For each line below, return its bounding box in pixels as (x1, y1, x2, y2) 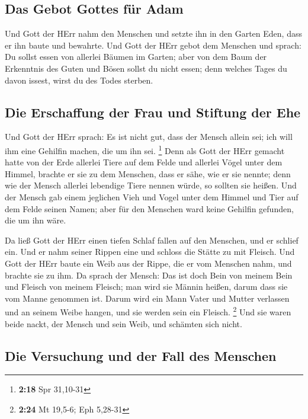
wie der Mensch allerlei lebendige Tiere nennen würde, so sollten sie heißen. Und (5, 179, 297, 191)
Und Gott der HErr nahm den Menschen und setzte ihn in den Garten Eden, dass (5, 27, 302, 40)
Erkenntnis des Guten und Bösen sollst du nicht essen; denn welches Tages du (5, 62, 287, 74)
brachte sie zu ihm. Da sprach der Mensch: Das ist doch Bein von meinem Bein (5, 268, 293, 281)
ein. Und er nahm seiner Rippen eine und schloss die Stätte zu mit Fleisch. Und (5, 245, 295, 258)
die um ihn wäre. (5, 214, 66, 226)
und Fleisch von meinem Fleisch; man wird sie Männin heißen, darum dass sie (5, 280, 288, 293)
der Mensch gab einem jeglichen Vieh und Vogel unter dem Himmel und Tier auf (5, 191, 299, 203)
